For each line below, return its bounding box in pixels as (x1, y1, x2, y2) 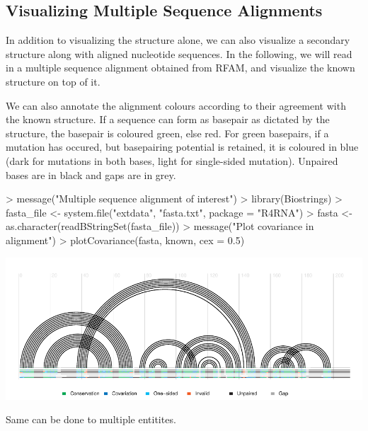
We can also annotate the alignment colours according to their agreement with (6, 98, 346, 113)
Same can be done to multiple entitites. (6, 412, 176, 427)
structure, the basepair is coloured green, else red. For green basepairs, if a (6, 125, 329, 140)
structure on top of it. (6, 74, 100, 88)
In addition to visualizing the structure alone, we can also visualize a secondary (6, 33, 350, 47)
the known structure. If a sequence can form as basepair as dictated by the (6, 112, 330, 127)
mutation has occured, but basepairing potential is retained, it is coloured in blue (6, 139, 359, 154)
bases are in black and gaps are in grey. (6, 167, 176, 182)
